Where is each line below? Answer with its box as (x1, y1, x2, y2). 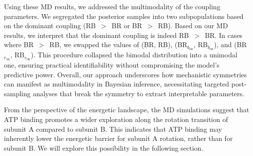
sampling (4, 88, 31, 98)
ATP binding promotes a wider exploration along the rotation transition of (4, 114, 228, 124)
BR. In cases (205, 30, 243, 40)
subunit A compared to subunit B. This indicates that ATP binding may (4, 123, 222, 134)
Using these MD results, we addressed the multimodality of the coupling (4, 1, 220, 11)
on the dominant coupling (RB (4, 20, 96, 31)
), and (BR (214, 39, 247, 50)
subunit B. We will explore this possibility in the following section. (4, 142, 203, 153)
